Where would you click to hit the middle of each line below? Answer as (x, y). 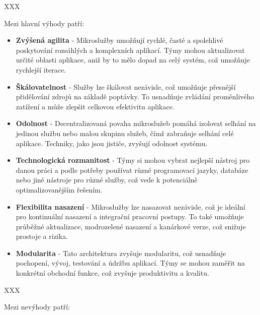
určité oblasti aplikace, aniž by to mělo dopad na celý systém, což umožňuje (133, 60)
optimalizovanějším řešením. (59, 189)
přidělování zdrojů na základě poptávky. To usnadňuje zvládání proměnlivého (135, 97)
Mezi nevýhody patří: (37, 307)
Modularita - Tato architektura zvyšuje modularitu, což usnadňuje (121, 253)
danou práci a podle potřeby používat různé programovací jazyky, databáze (132, 170)
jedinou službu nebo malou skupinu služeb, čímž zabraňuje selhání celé (125, 133)
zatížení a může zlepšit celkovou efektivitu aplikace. (95, 106)
